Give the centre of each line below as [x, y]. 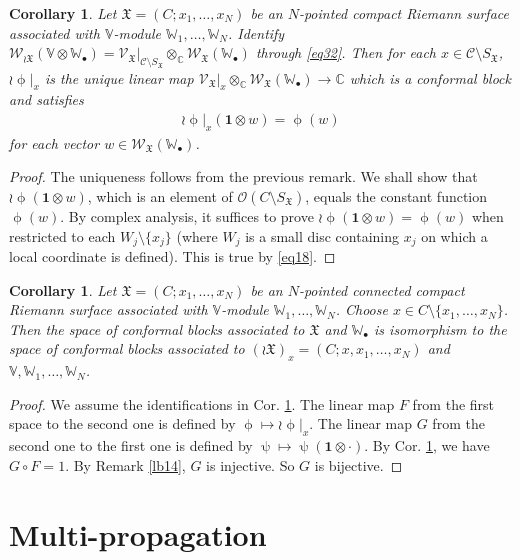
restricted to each [62, 235]
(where [197, 235]
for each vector [54, 142]
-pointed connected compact [381, 289]
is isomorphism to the [440, 328]
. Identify [256, 32]
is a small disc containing [322, 235]
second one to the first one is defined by [131, 445]
